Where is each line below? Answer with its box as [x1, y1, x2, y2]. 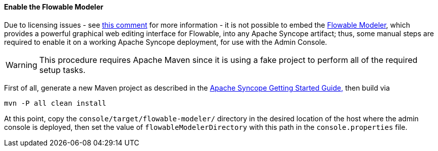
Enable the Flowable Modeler [4, 3, 104, 11]
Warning [6, 59, 37, 70]
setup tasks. [39, 64, 86, 75]
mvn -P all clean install [4, 99, 107, 107]
